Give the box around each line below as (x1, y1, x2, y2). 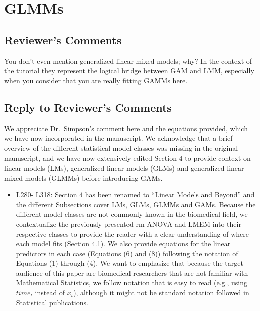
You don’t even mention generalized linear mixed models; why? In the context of (4, 55, 252, 66)
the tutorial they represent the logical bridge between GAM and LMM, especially (4, 65, 254, 76)
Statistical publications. (16, 297, 88, 307)
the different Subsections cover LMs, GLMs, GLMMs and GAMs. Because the (16, 199, 256, 209)
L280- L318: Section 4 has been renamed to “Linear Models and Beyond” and (16, 189, 255, 200)
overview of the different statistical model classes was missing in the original (4, 142, 238, 153)
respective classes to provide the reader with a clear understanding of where (16, 228, 249, 239)
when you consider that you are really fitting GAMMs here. (4, 75, 188, 85)
